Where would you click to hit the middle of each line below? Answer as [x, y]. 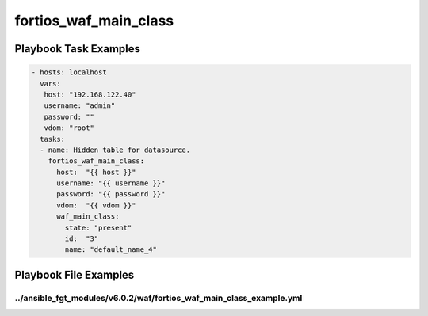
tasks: [53, 139]
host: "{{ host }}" [96, 172]
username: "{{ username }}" [111, 183]
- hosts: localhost [69, 72]
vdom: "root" [69, 128]
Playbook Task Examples [78, 49]
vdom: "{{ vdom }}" [96, 205]
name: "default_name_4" [111, 250]
